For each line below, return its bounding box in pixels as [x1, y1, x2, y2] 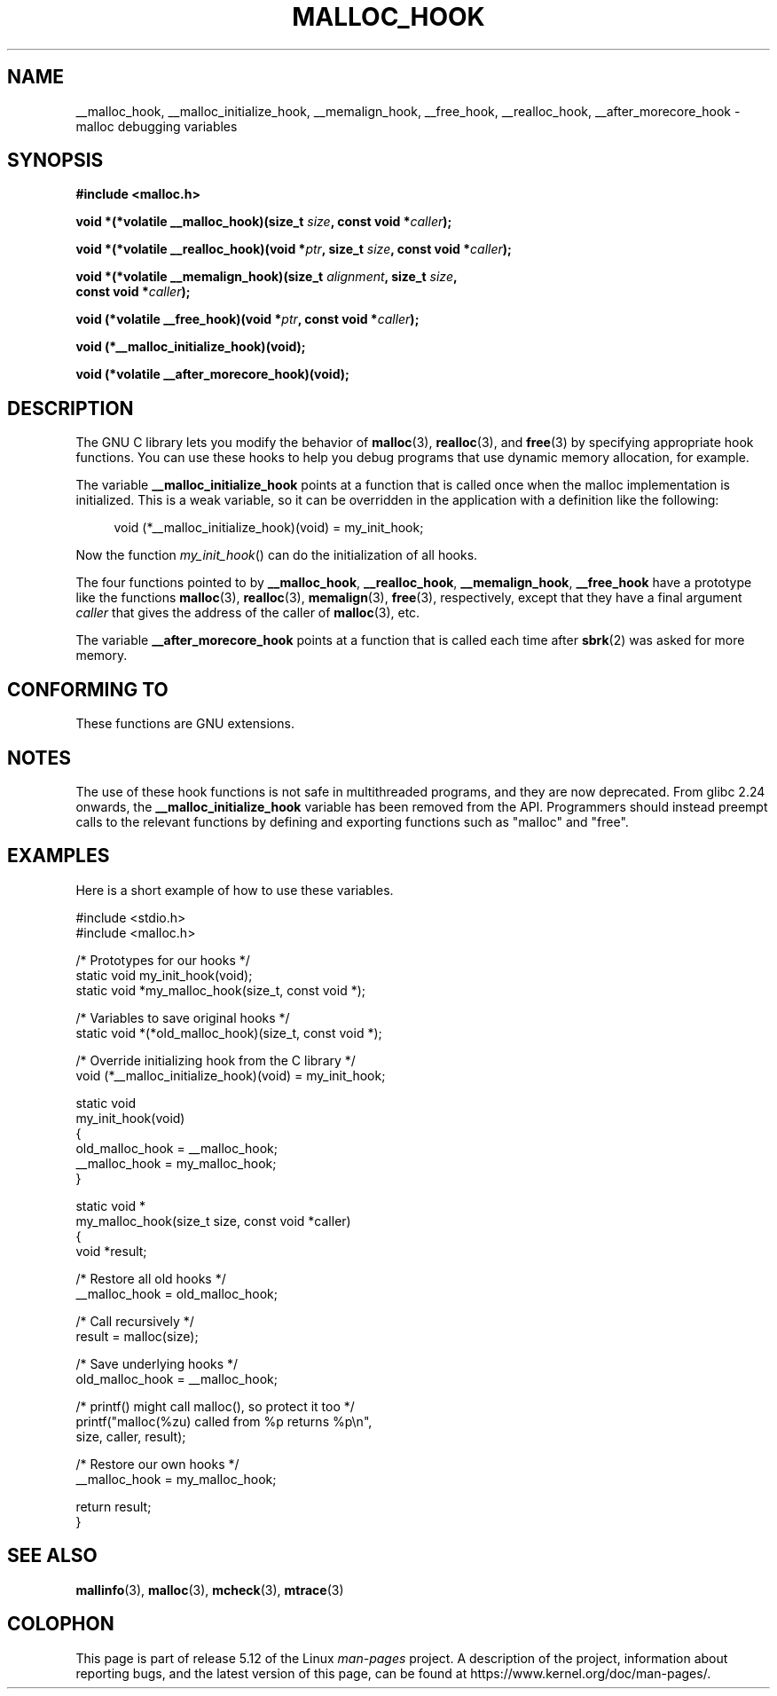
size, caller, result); [75, 1428, 186, 1444]
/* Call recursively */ [75, 1313, 194, 1329]
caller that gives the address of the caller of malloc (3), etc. [75, 605, 420, 621]
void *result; [75, 1243, 147, 1259]
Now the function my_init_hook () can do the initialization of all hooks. [75, 547, 478, 563]
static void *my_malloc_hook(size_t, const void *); [75, 982, 365, 998]
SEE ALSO [7, 1544, 98, 1567]
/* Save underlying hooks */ [75, 1355, 239, 1371]
